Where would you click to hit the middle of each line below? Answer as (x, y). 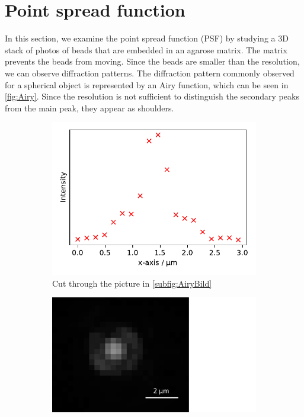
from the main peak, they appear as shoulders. (89, 108)
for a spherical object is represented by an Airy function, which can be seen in (147, 84)
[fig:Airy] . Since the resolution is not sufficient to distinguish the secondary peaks (152, 96)
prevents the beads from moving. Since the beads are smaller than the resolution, (152, 61)
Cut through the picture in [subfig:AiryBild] (132, 283)
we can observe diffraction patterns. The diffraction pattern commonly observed (150, 73)
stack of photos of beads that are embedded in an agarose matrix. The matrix (146, 49)
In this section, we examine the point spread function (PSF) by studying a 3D (147, 38)
